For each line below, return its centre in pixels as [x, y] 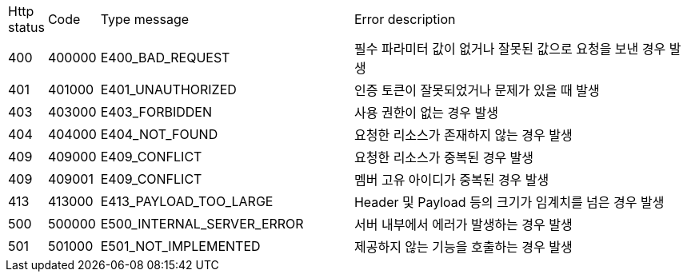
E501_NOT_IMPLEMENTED [180, 246]
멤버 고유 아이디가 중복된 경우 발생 [451, 180]
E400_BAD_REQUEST [165, 58]
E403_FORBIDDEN [156, 112]
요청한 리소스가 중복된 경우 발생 [444, 157]
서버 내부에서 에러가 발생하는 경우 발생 [463, 224]
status [26, 27]
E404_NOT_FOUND [159, 134]
